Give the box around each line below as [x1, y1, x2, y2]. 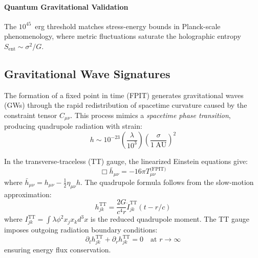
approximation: [4, 189, 52, 199]
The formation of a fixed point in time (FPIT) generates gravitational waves [4, 89, 244, 100]
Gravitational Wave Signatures [4, 65, 170, 81]
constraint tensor [4, 109, 57, 120]
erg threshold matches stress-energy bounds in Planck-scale [35, 20, 221, 31]
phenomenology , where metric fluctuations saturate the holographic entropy [4, 31, 241, 41]
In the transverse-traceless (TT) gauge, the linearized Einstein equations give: [4, 156, 248, 167]
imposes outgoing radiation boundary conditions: [4, 224, 158, 235]
